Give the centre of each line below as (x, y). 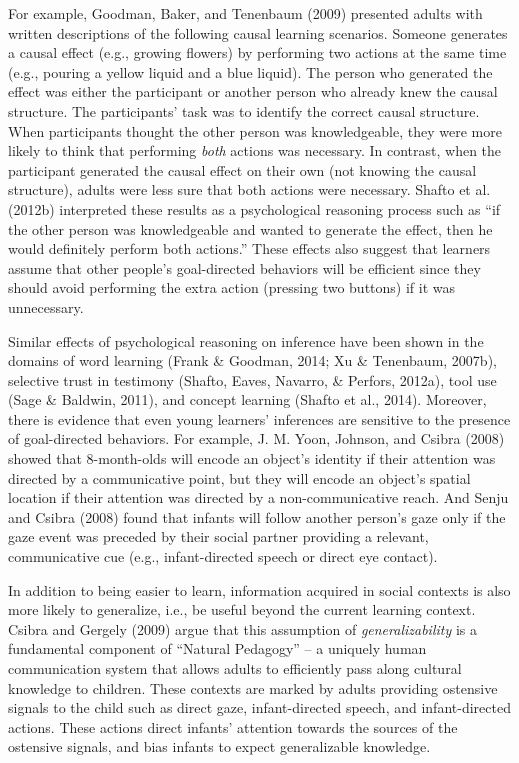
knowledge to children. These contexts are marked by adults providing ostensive (253, 687)
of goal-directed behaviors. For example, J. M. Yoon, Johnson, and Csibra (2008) (256, 438)
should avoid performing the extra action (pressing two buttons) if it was (232, 287)
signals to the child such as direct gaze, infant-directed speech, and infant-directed (259, 707)
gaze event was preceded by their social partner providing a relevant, (218, 536)
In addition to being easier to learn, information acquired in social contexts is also (259, 589)
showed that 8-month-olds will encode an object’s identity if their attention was (252, 458)
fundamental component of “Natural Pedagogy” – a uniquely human (217, 648)
